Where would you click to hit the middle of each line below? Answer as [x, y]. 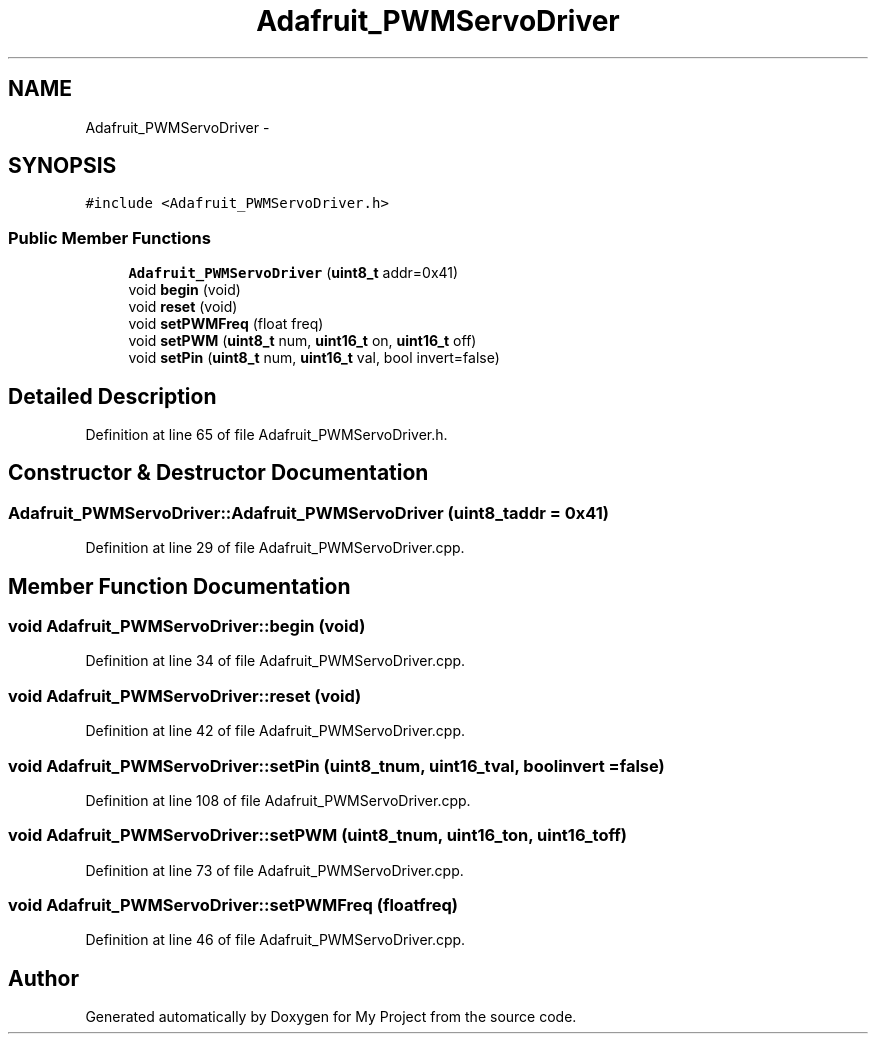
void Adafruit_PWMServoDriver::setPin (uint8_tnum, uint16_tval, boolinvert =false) [336, 765]
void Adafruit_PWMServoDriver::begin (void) [187, 626]
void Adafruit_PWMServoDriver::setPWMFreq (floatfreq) [233, 905]
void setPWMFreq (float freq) [226, 324]
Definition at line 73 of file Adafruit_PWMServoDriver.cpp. [274, 870]
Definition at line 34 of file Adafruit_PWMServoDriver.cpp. [275, 661]
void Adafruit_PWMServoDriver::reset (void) [185, 695]
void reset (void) [183, 307]
